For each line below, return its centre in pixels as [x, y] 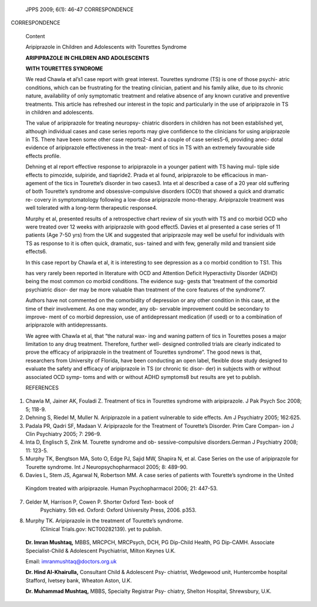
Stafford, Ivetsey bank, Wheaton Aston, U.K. [79, 580]
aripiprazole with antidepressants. [67, 325]
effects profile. [43, 156]
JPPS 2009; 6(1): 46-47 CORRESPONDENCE [80, 9]
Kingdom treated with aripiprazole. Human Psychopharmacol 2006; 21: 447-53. [122, 488]
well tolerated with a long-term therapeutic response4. [92, 208]
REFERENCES [42, 388]
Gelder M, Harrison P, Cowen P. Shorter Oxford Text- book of [100, 502]
